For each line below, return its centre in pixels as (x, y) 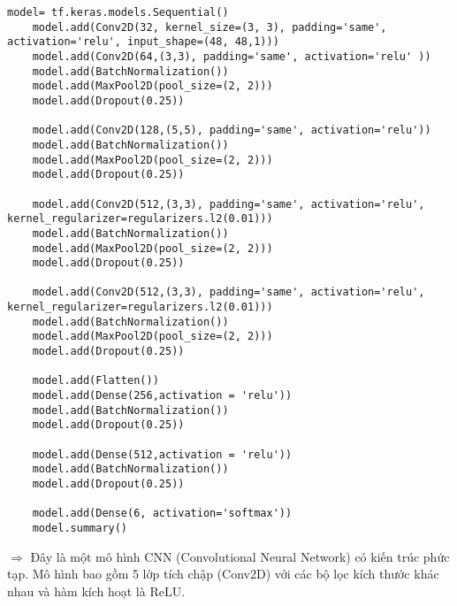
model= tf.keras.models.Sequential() (118, 12)
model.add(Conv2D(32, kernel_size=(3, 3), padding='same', (209, 27)
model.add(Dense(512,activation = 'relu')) (162, 454)
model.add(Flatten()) (95, 381)
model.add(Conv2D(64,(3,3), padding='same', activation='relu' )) (232, 56)
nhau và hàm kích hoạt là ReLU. (96, 591)
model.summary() (80, 528)
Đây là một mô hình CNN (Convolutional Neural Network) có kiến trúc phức (240, 556)
